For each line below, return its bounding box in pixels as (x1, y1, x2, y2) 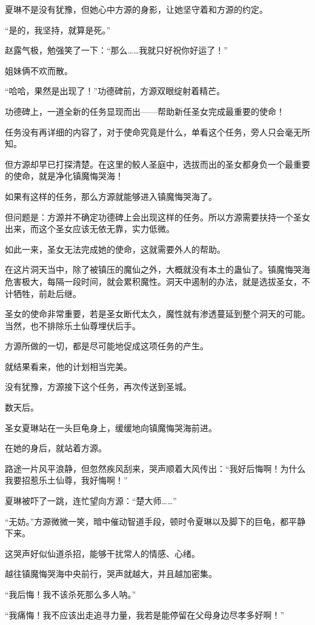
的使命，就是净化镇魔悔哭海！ (5, 169, 124, 182)
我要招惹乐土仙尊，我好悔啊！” (5, 474, 128, 487)
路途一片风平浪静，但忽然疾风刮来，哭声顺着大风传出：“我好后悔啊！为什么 (5, 462, 306, 474)
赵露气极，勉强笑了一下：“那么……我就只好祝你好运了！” (5, 44, 228, 56)
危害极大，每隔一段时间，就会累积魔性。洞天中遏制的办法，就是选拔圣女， (5, 275, 302, 287)
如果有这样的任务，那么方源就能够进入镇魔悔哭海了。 (5, 190, 217, 202)
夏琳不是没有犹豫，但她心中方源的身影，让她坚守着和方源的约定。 (5, 3, 268, 15)
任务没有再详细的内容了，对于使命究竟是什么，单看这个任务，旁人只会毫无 (5, 125, 302, 138)
